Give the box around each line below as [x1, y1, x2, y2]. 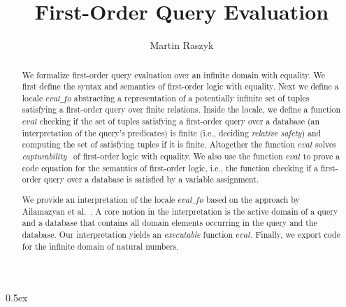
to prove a [303, 150, 340, 162]
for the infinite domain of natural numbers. [22, 240, 179, 252]
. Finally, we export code [250, 228, 341, 240]
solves [315, 138, 336, 150]
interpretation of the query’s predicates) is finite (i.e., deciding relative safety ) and [22, 127, 322, 138]
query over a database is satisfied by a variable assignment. [43, 173, 259, 185]
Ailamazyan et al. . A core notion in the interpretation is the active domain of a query [22, 205, 338, 217]
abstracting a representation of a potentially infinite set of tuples [73, 92, 310, 103]
